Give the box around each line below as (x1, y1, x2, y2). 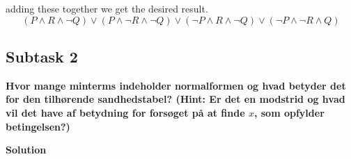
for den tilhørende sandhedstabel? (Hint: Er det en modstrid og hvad (6, 92, 345, 106)
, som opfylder (253, 105, 325, 119)
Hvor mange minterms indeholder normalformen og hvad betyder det (6, 78, 346, 92)
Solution (6, 142, 47, 157)
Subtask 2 (6, 45, 78, 67)
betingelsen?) (6, 119, 70, 133)
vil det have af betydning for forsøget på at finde (6, 105, 245, 119)
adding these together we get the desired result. (6, 1, 208, 15)
